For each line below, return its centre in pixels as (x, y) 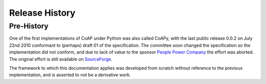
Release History (42, 13)
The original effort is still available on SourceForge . (61, 59)
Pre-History (29, 26)
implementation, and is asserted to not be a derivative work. (70, 75)
